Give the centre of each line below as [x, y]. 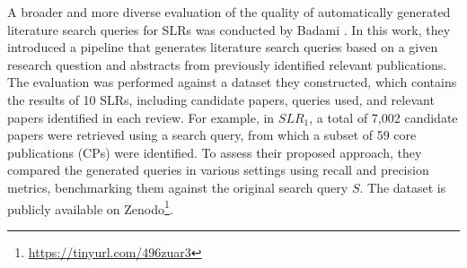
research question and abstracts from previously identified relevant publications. [227, 64]
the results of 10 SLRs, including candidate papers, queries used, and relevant [221, 99]
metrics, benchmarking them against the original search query [178, 187]
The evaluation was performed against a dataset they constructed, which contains [232, 82]
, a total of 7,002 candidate [383, 117]
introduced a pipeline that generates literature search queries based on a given [223, 47]
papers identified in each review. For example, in [141, 117]
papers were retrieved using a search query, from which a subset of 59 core [212, 135]
